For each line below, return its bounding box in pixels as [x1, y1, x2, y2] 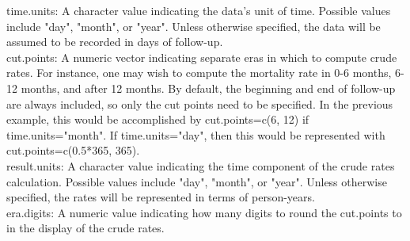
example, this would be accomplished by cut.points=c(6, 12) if [6, 111, 309, 128]
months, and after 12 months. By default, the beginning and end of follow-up [21, 79, 396, 96]
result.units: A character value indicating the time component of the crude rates [6, 157, 395, 174]
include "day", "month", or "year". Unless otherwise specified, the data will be [6, 17, 381, 34]
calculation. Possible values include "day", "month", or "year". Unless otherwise [6, 173, 387, 189]
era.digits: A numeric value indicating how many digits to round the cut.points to [6, 204, 402, 220]
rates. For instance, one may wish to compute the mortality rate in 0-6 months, [6, 64, 392, 81]
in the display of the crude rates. [6, 220, 165, 236]
